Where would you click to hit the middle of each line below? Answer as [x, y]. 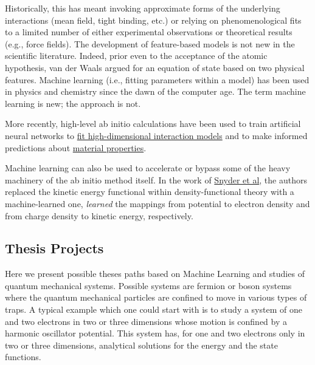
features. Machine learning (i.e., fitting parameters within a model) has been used [157, 79]
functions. [23, 357]
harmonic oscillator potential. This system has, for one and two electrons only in [155, 333]
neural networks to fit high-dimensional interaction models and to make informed [156, 135]
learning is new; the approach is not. [73, 103]
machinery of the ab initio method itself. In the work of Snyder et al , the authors [156, 179]
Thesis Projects [54, 248]
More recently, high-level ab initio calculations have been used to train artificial [153, 124]
